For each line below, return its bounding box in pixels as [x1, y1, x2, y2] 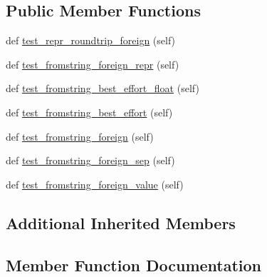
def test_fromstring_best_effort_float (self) [6, 81, 199, 96]
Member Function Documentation [6, 253, 262, 276]
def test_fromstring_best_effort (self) [6, 104, 173, 119]
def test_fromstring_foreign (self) [6, 129, 154, 143]
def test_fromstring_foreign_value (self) [6, 176, 184, 191]
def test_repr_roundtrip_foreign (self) [6, 33, 176, 48]
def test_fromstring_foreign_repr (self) [6, 56, 179, 71]
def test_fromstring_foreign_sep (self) [6, 153, 175, 168]
